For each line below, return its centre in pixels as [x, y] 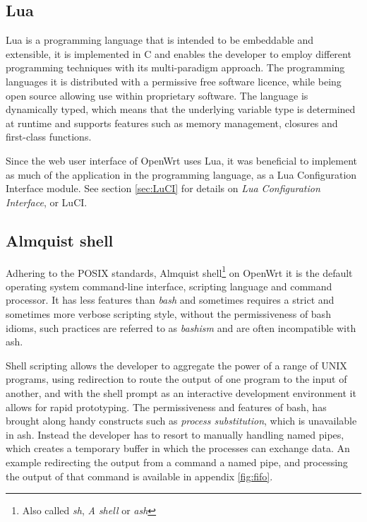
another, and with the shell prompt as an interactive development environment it [181, 392]
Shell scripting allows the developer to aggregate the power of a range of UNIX [176, 365]
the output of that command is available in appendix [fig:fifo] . [139, 476]
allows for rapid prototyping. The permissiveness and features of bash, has [166, 407]
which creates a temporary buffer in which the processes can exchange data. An [178, 448]
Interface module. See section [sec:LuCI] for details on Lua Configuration [163, 188]
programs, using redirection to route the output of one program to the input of [176, 379]
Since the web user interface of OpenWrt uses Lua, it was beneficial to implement [181, 160]
